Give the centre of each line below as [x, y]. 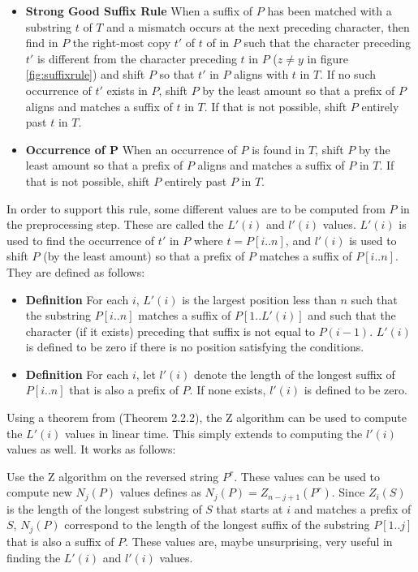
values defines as [160, 492]
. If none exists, [228, 390]
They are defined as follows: [76, 271]
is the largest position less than [259, 299]
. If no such [348, 74]
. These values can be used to [307, 476]
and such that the [352, 315]
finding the [34, 557]
